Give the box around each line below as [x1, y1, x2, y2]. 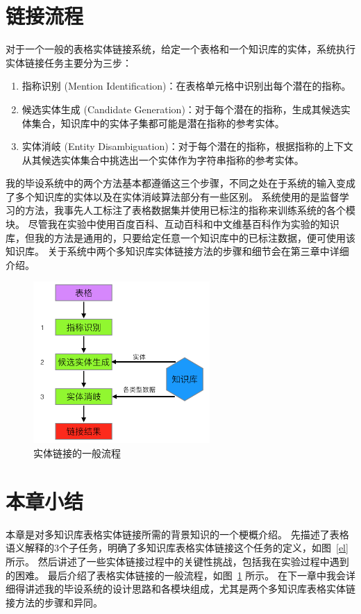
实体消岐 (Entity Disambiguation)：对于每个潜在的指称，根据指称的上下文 [22, 139, 353, 153]
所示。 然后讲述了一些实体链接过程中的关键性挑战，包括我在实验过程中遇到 [6, 554, 349, 568]
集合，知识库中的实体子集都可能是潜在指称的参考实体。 [31, 115, 285, 130]
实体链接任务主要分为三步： [6, 55, 132, 69]
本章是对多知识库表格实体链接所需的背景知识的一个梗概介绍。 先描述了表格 [6, 526, 349, 541]
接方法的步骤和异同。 [6, 595, 103, 609]
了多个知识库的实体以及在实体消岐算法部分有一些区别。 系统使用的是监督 [6, 189, 339, 204]
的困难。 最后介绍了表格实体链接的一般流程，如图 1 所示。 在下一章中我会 [6, 567, 346, 582]
